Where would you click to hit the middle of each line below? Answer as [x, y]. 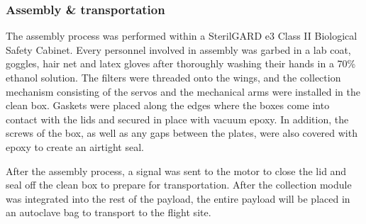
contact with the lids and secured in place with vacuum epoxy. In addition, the [177, 119]
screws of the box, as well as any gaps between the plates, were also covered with [182, 133]
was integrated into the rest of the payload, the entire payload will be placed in [178, 198]
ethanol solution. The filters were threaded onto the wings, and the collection [173, 77]
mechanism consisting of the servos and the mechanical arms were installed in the [183, 91]
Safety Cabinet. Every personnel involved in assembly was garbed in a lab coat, [178, 49]
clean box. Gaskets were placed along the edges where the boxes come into [168, 105]
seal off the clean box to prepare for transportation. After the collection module [179, 185]
